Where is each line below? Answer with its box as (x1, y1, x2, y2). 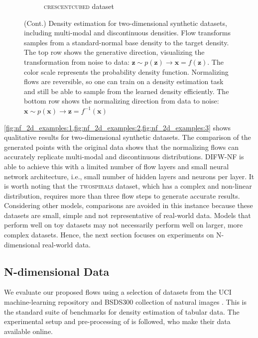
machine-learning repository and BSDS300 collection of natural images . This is (4, 297, 247, 307)
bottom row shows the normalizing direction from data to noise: (24, 96, 219, 106)
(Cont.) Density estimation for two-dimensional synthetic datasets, (24, 17, 227, 28)
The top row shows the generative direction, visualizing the (24, 47, 205, 57)
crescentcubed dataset (44, 1, 115, 11)
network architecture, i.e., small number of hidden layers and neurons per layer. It (4, 171, 255, 181)
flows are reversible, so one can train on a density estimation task (24, 76, 224, 87)
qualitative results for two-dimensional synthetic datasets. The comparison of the (4, 132, 251, 142)
